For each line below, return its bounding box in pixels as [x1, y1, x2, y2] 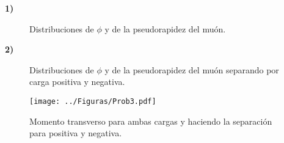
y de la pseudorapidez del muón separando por [104, 63, 279, 76]
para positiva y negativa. [29, 127, 122, 139]
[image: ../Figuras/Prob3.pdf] [29, 97, 156, 106]
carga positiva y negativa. [29, 75, 125, 88]
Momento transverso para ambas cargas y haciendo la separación [29, 114, 272, 127]
